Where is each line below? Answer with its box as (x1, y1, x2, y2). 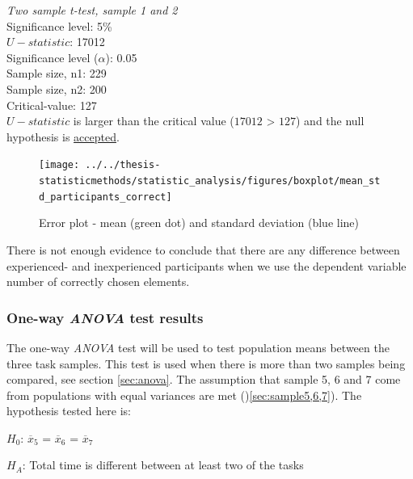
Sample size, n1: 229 (6, 65, 107, 82)
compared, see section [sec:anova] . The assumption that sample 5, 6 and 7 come (6, 371, 401, 388)
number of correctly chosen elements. (6, 273, 190, 290)
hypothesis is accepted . (6, 128, 120, 145)
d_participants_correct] (39, 191, 172, 203)
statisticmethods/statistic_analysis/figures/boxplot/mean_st (39, 175, 381, 187)
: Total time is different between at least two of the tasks (22, 456, 304, 473)
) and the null (295, 112, 365, 129)
